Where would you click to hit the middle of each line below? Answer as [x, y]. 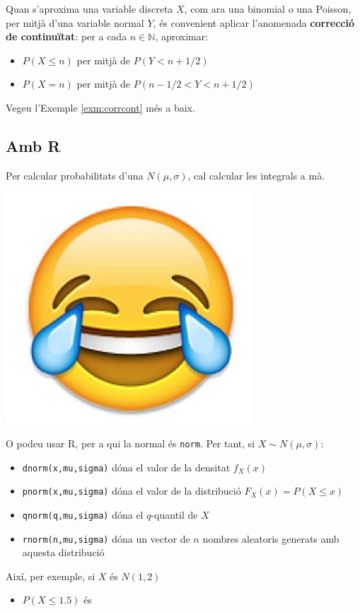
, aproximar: [182, 36]
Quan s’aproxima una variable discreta [89, 8]
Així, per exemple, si [51, 576]
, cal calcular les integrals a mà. [256, 175]
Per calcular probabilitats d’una [75, 175]
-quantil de [174, 514]
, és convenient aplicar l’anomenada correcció [254, 22]
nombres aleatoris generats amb [271, 538]
